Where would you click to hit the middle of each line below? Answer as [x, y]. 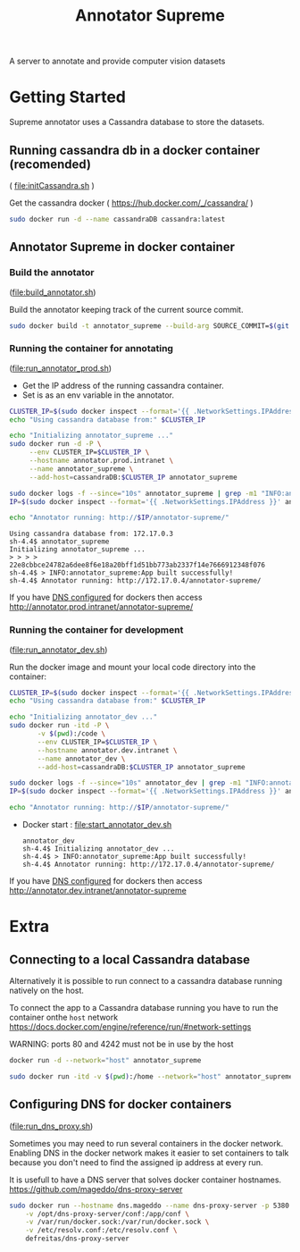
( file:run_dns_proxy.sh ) [51, 1126]
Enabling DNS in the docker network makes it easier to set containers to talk [149, 1153]
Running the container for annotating [92, 349]
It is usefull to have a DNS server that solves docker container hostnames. [146, 1180]
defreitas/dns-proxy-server [77, 1239]
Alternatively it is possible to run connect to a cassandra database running [146, 981]
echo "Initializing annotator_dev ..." [83, 717]
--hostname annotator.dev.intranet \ [107, 750]
